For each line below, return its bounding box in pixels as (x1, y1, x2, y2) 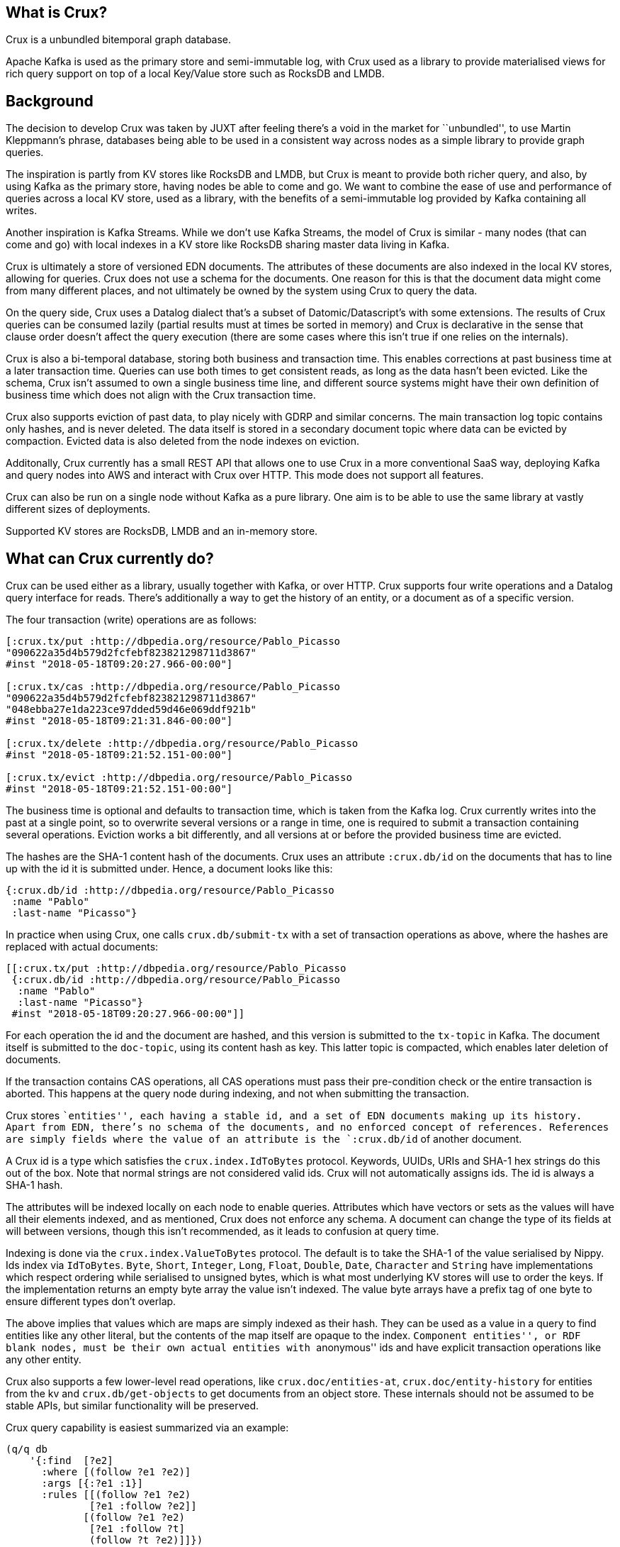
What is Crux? (6, 4, 108, 21)
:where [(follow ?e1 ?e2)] (41, 1466, 191, 1478)
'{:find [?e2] (29, 1455, 113, 1467)
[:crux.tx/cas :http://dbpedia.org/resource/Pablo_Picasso (6, 681, 341, 693)
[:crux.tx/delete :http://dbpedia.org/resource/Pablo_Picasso (6, 738, 359, 750)
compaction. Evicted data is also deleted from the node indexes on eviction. (6, 435, 360, 448)
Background (6, 92, 94, 110)
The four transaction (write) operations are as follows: (6, 614, 257, 626)
